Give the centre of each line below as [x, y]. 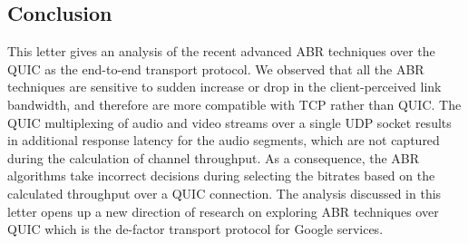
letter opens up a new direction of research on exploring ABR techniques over [223, 211]
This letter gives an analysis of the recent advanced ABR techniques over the [221, 51]
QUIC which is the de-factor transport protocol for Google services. [195, 229]
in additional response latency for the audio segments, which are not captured [224, 140]
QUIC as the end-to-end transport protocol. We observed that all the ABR [216, 68]
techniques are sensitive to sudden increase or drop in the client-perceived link [224, 87]
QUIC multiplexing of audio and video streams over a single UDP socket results [229, 122]
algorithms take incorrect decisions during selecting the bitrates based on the [221, 176]
